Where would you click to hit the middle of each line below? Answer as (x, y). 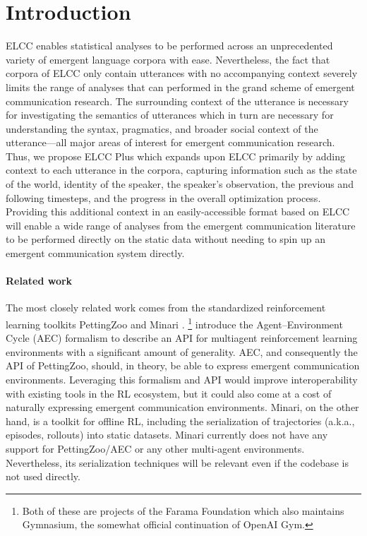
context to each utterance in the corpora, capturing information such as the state (181, 170)
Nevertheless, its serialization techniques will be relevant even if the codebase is (177, 462)
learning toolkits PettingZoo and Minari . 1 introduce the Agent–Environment (174, 323)
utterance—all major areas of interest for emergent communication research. (170, 142)
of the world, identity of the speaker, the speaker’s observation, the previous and (180, 184)
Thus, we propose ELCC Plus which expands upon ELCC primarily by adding (175, 156)
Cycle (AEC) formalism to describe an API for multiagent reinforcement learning (182, 338)
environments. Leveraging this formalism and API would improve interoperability (182, 380)
